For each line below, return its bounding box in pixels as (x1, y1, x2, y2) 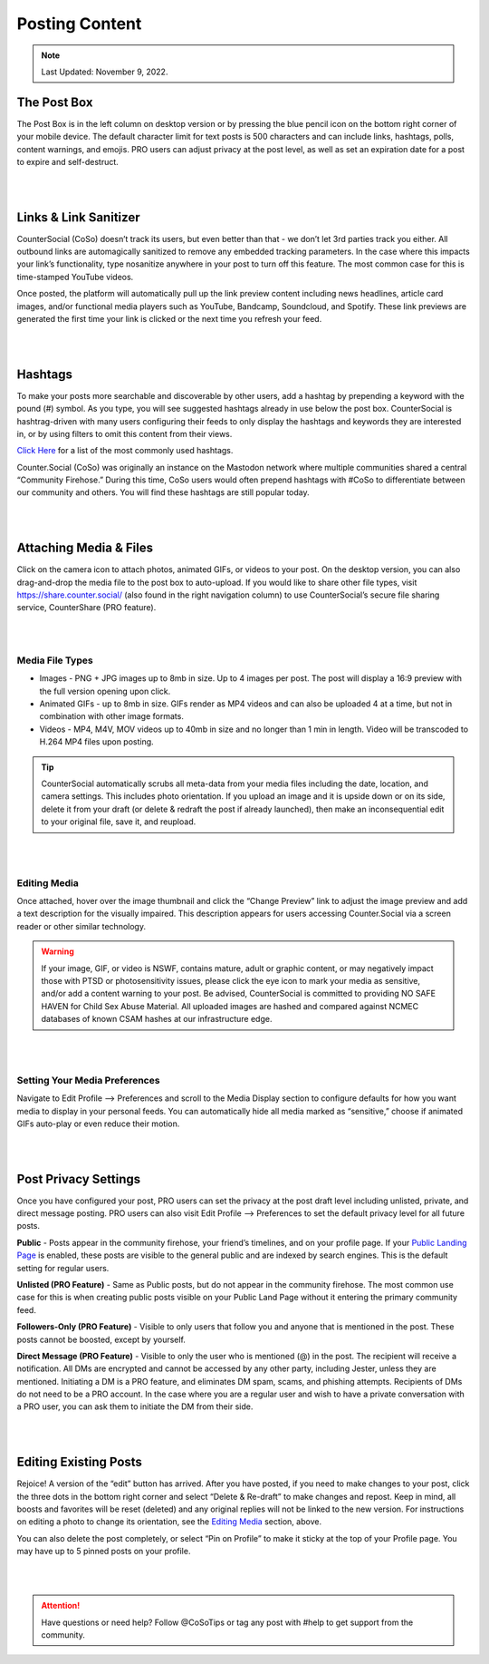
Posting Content (16, 14, 142, 34)
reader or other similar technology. (16, 920, 147, 931)
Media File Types (16, 654, 94, 667)
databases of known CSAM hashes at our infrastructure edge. (41, 1014, 273, 1025)
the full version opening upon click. (39, 686, 171, 696)
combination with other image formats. (39, 711, 185, 722)
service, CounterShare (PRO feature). (16, 602, 157, 613)
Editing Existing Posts (16, 1455, 142, 1470)
